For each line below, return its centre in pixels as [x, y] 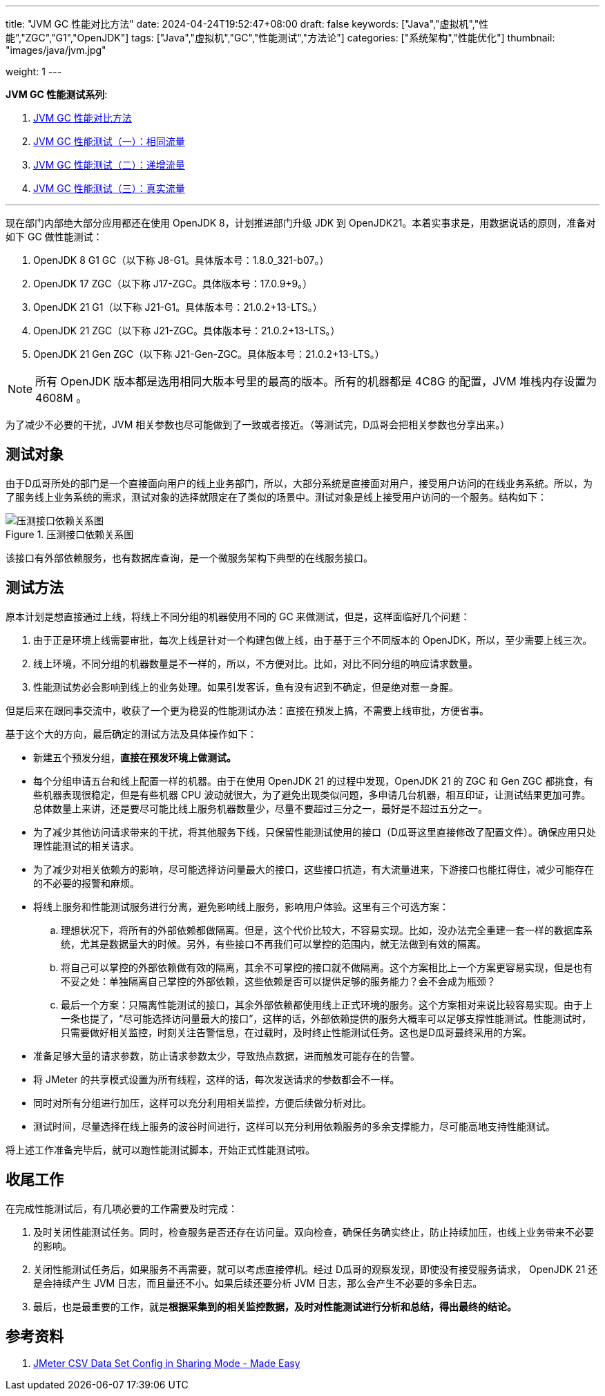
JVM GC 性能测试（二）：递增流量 [109, 165]
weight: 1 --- [34, 71]
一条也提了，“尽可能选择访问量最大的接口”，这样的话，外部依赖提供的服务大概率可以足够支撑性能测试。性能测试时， [326, 1018]
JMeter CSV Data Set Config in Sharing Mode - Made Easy [167, 1364]
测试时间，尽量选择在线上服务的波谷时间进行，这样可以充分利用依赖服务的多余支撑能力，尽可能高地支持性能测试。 [294, 1126]
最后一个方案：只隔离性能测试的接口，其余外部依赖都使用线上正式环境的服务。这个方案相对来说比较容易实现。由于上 [327, 1004]
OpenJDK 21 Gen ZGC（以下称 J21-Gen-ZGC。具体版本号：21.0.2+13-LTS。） [209, 354]
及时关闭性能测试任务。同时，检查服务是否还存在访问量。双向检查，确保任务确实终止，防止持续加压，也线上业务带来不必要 [314, 1232]
